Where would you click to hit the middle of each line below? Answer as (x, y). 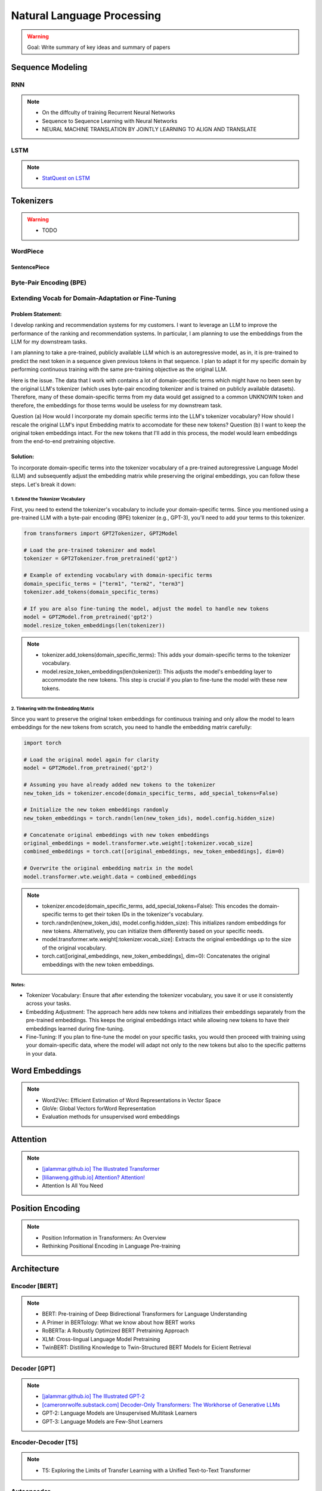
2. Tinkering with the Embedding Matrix (53, 709)
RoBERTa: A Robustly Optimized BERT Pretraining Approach (115, 1331)
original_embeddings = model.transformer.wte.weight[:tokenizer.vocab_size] (138, 843)
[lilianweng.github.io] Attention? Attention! (94, 1177)
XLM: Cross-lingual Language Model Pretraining (101, 1339)
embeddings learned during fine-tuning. (75, 1028)
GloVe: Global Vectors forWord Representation (99, 1108)
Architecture (35, 1268)
